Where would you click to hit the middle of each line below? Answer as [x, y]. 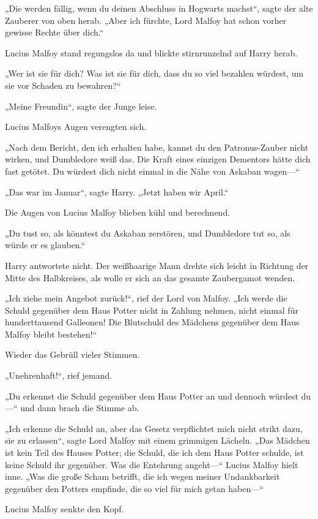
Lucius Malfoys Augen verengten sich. [76, 127]
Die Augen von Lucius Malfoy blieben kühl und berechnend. [118, 212]
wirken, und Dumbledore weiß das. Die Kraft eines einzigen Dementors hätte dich [158, 159]
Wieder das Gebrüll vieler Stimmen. [72, 354]
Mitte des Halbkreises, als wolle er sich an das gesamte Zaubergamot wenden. [150, 277]
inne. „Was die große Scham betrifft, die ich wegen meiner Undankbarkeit [142, 476]
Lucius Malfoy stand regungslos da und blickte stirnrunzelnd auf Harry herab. [151, 52]
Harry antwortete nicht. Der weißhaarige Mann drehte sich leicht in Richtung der [157, 265]
